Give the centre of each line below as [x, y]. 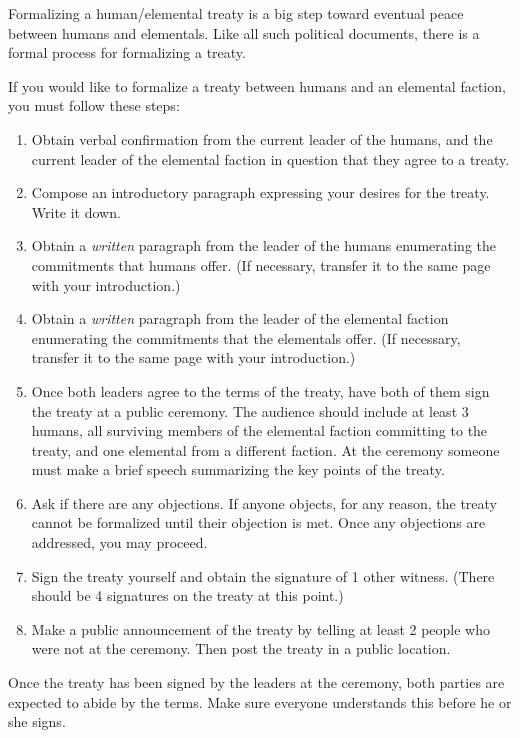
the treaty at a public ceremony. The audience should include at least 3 [250, 410]
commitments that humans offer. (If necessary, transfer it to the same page [261, 264]
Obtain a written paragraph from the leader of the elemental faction [240, 318]
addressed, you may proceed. [119, 542]
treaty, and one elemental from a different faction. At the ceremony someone [265, 449]
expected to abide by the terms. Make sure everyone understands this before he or [260, 701]
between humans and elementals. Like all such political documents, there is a [244, 32]
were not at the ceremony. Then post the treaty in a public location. [241, 648]
